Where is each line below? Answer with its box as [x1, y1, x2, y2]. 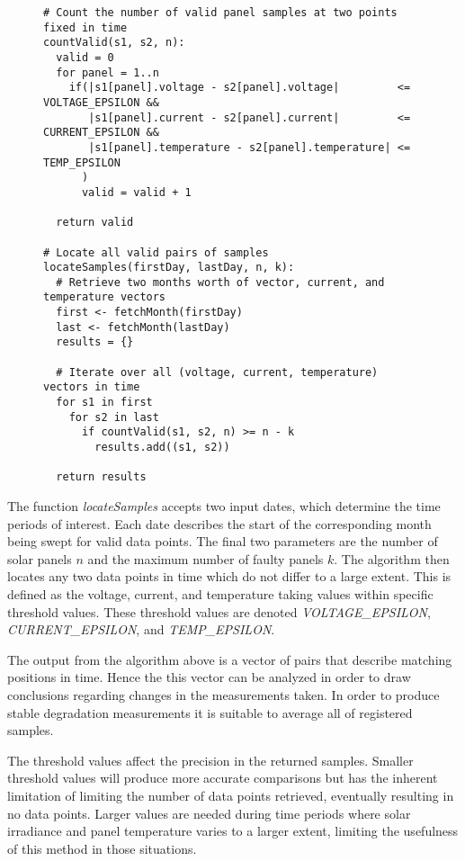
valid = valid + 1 [81, 185, 192, 199]
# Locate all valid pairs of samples [43, 246, 269, 259]
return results [56, 471, 147, 484]
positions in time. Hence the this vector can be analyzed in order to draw [7, 668, 411, 686]
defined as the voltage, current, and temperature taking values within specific [7, 584, 434, 603]
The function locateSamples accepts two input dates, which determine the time [7, 497, 441, 515]
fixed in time [43, 21, 128, 34]
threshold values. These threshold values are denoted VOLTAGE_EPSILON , [7, 602, 431, 621]
